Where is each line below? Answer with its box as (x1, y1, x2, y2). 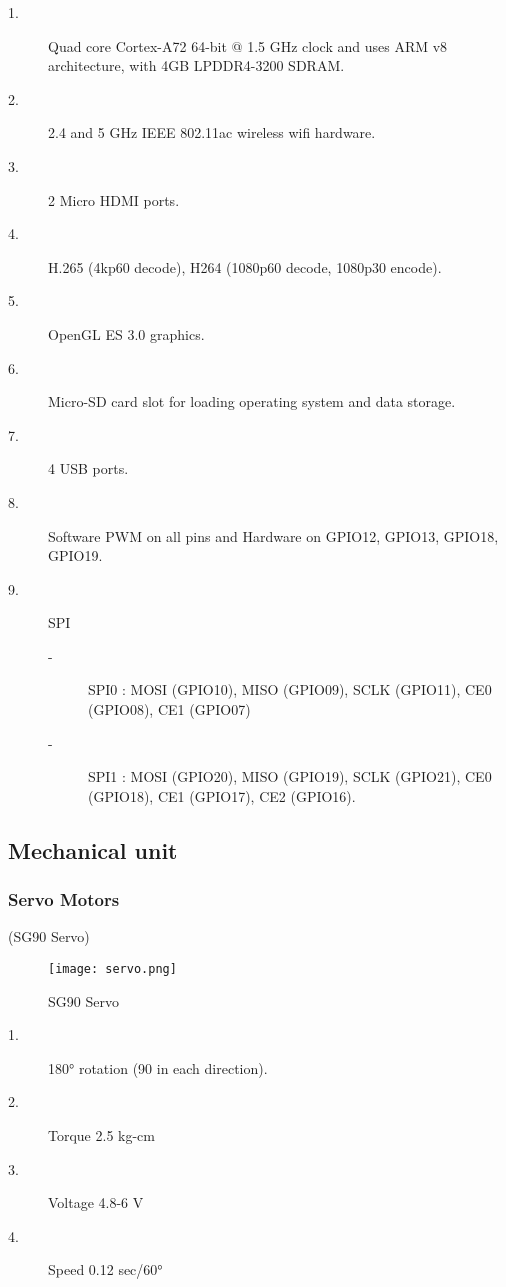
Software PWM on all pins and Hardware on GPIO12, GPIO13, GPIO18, (48, 525, 499, 546)
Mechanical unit (8, 834, 178, 865)
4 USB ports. (48, 458, 129, 479)
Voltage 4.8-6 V (48, 1192, 144, 1213)
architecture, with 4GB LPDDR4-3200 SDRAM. (48, 55, 345, 76)
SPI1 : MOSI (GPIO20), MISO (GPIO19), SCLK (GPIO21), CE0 (88, 766, 492, 787)
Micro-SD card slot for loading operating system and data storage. (48, 391, 456, 412)
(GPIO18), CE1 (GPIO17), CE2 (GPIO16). (88, 785, 356, 806)
